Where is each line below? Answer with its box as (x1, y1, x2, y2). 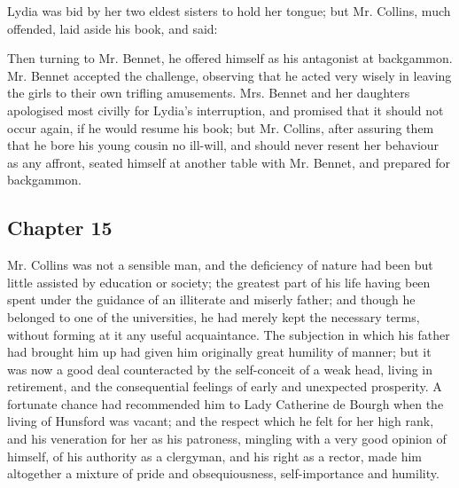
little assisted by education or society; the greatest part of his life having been (7, 272, 431, 291)
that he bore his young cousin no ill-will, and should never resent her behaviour (7, 136, 440, 154)
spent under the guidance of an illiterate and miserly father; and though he (7, 290, 416, 309)
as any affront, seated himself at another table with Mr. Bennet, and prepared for (7, 153, 451, 171)
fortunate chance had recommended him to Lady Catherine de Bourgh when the (7, 394, 444, 413)
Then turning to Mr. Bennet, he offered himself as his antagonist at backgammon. (7, 49, 453, 67)
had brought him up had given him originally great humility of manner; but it (7, 342, 432, 361)
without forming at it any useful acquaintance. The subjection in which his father (7, 325, 450, 343)
